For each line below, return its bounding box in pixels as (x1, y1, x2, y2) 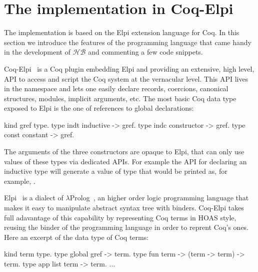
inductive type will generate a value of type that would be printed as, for (4, 166, 227, 176)
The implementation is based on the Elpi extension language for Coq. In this (4, 27, 239, 38)
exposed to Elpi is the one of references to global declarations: (4, 103, 194, 113)
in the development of (4, 47, 70, 57)
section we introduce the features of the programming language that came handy (4, 37, 251, 47)
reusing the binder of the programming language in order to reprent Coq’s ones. (4, 222, 249, 232)
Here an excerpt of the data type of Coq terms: (4, 231, 149, 242)
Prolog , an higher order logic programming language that (69, 192, 249, 203)
